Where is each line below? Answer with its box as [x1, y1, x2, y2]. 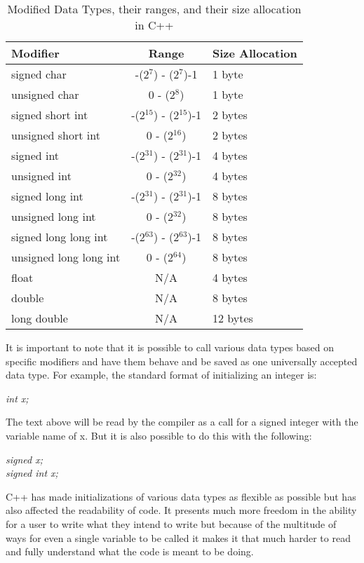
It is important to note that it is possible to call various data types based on [6, 340, 335, 354]
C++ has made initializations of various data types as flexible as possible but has [6, 489, 356, 503]
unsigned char [11, 86, 79, 102]
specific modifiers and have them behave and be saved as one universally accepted [6, 353, 358, 368]
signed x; [6, 452, 43, 466]
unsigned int [11, 168, 72, 184]
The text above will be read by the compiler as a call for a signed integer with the [6, 414, 358, 429]
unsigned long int [11, 208, 96, 224]
